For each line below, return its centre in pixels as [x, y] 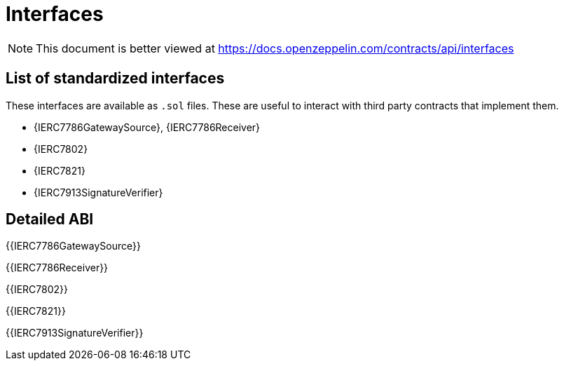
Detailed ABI [50, 219]
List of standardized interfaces [115, 79]
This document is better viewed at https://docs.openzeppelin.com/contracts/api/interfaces [275, 48]
